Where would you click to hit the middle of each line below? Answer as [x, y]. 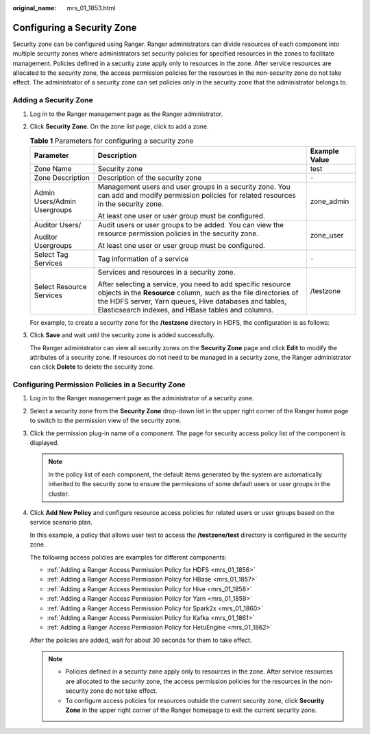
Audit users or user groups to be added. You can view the [191, 225]
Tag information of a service [143, 259]
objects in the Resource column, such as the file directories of [198, 293]
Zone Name [53, 168]
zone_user [327, 235]
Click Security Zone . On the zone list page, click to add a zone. [119, 126]
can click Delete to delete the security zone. [92, 367]
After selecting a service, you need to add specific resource [194, 284]
